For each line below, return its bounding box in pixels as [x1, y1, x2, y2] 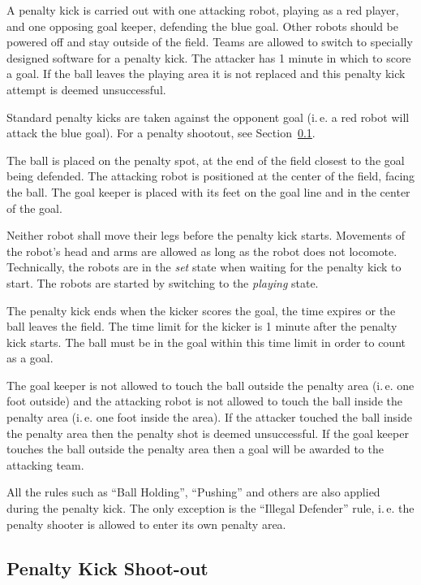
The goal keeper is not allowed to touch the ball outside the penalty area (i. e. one [6, 376, 415, 393]
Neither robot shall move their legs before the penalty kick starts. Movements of [6, 227, 405, 244]
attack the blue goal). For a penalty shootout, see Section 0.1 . [6, 124, 316, 141]
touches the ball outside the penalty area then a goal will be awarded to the [6, 440, 384, 457]
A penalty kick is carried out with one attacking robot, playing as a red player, [6, 2, 399, 18]
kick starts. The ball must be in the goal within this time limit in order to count [6, 333, 406, 350]
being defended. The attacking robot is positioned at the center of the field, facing [6, 167, 415, 184]
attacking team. [6, 456, 84, 473]
